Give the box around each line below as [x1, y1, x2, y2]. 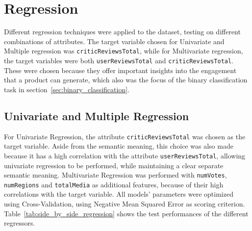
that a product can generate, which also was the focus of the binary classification [4, 75, 248, 85]
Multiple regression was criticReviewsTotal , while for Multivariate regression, [4, 46, 243, 56]
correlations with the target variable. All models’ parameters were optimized [4, 189, 233, 199]
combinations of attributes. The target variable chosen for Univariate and [4, 36, 225, 46]
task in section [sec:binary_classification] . [4, 84, 129, 94]
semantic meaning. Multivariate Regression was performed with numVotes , [4, 170, 227, 180]
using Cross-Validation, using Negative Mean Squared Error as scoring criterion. [4, 199, 245, 209]
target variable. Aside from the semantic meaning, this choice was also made [4, 141, 233, 151]
